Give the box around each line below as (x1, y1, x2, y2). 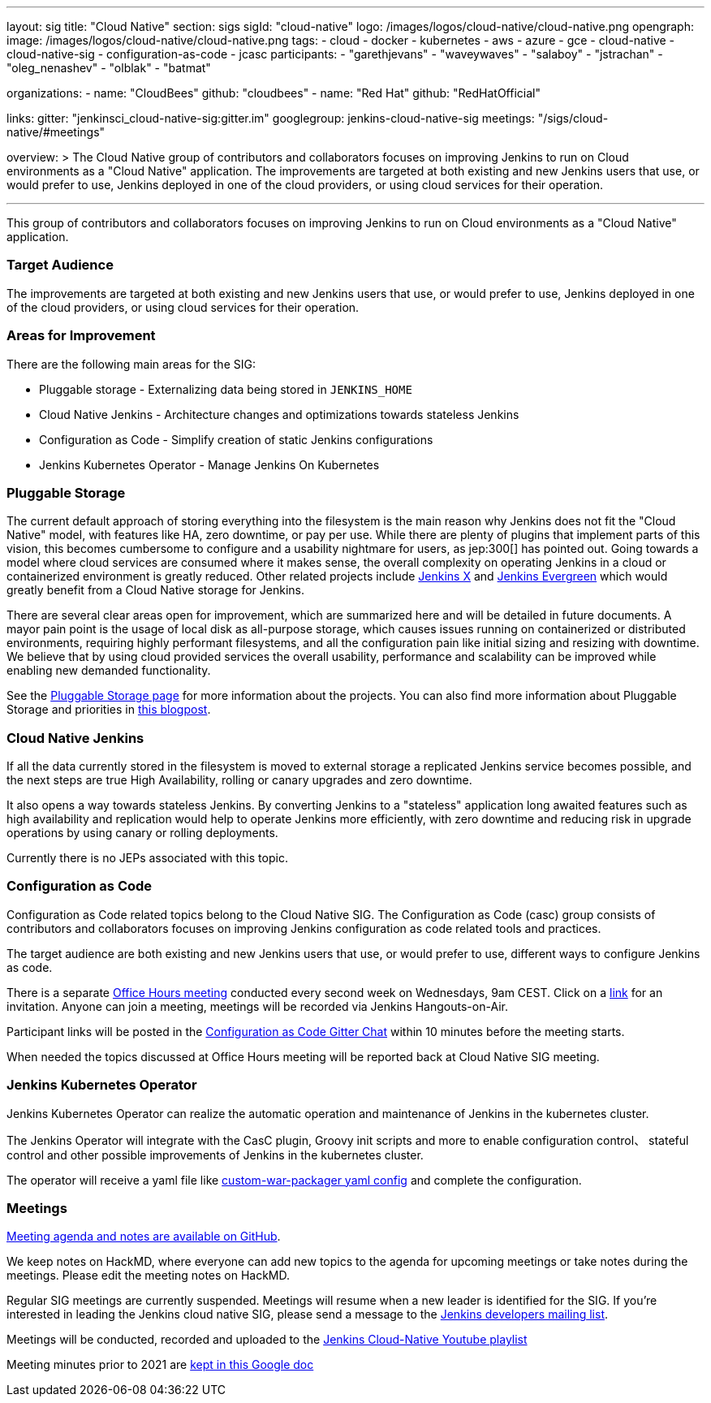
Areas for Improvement (6, 327, 156, 344)
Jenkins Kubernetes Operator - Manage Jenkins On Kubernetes (39, 457, 380, 472)
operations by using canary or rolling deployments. (6, 826, 278, 840)
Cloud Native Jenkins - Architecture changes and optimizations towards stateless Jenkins (39, 407, 519, 421)
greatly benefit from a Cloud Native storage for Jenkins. (6, 583, 304, 598)
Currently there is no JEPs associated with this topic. (6, 851, 288, 865)
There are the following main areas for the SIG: (6, 356, 256, 371)
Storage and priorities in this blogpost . (6, 702, 211, 717)
